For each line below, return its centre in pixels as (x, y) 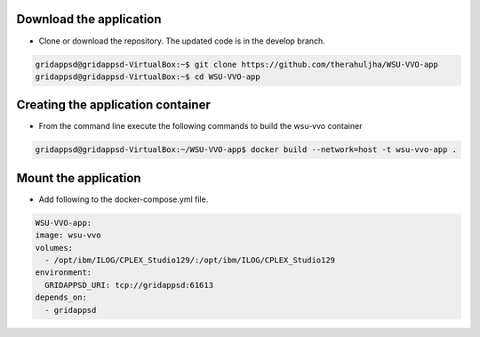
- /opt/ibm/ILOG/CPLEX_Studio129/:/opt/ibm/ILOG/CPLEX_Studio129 (190, 261)
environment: (64, 273)
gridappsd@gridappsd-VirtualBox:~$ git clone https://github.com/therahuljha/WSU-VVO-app (237, 64)
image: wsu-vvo (68, 235)
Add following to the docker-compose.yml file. (124, 199)
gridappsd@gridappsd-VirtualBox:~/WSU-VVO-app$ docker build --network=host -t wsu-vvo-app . (246, 150)
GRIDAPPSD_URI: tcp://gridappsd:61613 (129, 285)
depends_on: (61, 297)
